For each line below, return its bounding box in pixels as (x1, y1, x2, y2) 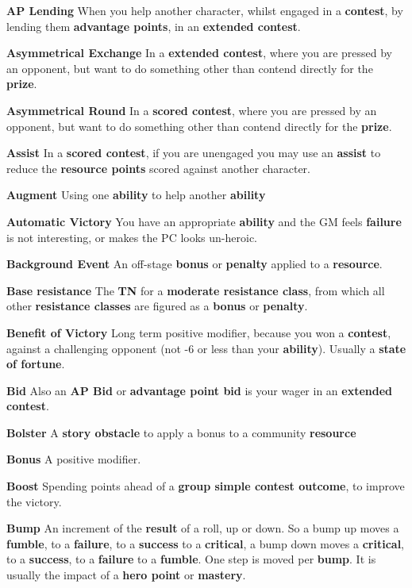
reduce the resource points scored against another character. (6, 159, 310, 176)
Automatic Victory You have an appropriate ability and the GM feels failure (6, 213, 402, 229)
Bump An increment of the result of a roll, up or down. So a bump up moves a (6, 520, 399, 536)
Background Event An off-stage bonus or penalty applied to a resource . (6, 256, 383, 272)
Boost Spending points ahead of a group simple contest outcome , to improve (6, 478, 405, 494)
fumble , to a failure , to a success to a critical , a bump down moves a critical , (6, 535, 405, 551)
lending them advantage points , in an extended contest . (6, 17, 301, 34)
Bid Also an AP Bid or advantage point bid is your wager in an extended (6, 382, 393, 398)
